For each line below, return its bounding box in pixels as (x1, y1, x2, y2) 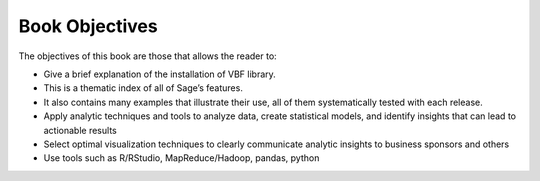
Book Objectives (18, 15, 159, 37)
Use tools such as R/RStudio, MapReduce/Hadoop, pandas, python (43, 152, 320, 164)
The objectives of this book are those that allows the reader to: (18, 50, 277, 62)
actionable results (43, 124, 117, 136)
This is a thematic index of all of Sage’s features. (43, 82, 244, 94)
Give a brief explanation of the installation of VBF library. (43, 68, 277, 80)
